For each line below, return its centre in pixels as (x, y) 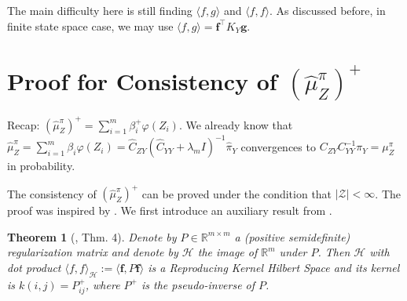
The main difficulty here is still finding (100, 10)
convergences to (278, 146)
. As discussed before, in (328, 10)
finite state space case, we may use (90, 25)
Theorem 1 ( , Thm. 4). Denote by (92, 236)
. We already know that (236, 124)
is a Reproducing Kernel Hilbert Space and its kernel (274, 267)
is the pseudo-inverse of (198, 284)
